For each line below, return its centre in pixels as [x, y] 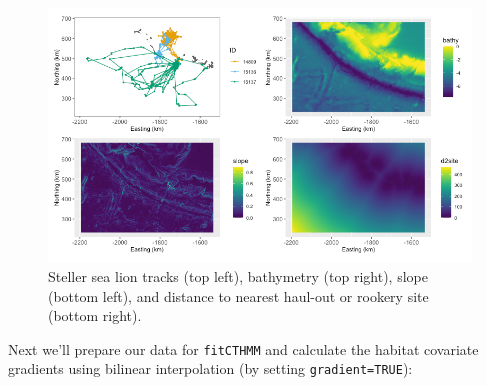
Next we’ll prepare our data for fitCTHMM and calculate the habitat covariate [243, 348]
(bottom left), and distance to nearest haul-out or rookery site [238, 295]
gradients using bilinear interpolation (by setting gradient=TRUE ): [210, 368]
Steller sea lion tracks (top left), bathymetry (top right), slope [238, 275]
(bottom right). [95, 315]
